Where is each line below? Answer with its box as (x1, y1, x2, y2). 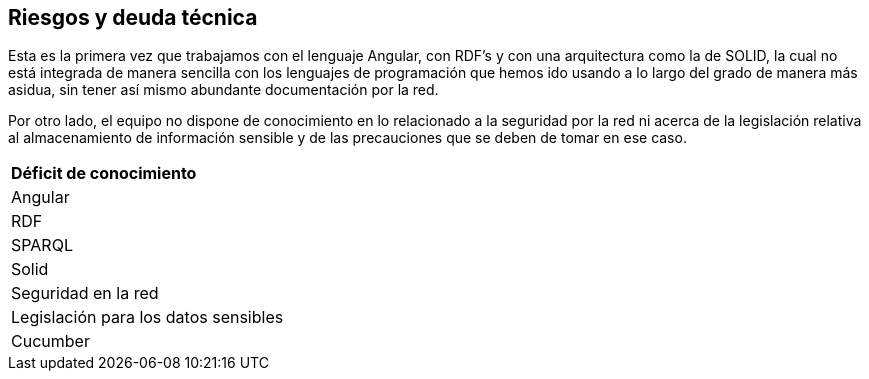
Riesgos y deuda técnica (8, 5, 258, 30)
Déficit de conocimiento (11, 163, 197, 184)
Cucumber (11, 331, 90, 352)
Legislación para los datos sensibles (11, 307, 284, 328)
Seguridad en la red (11, 283, 159, 304)
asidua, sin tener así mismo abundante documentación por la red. (8, 81, 439, 99)
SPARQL (11, 235, 73, 256)
